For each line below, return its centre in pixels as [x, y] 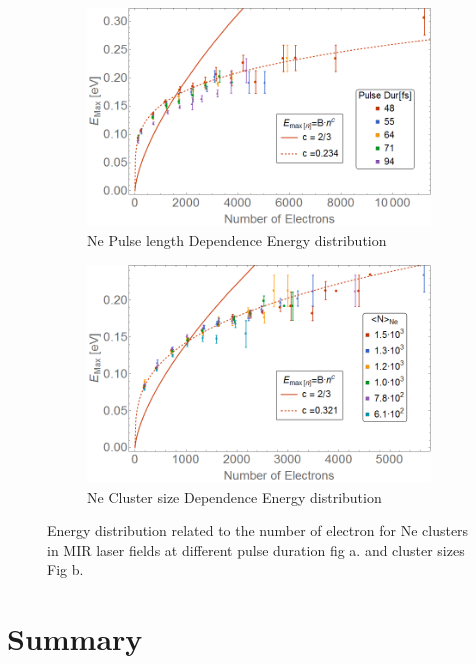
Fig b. [65, 569]
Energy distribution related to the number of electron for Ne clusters [258, 530]
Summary [75, 638]
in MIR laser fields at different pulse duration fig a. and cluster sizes [256, 549]
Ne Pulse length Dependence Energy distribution [237, 240]
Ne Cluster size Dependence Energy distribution [234, 496]
